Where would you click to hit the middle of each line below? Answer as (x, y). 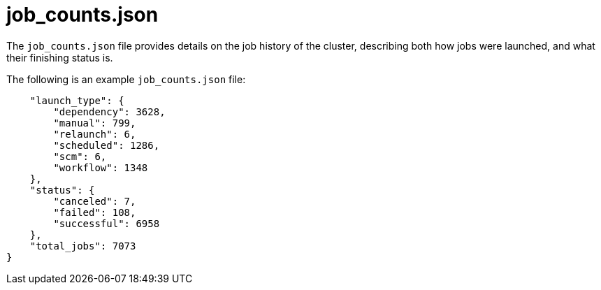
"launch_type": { (77, 100)
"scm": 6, (80, 156)
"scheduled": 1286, (107, 145)
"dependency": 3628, (109, 111)
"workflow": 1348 (101, 167)
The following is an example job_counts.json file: (126, 79)
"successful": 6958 (107, 223)
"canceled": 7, (95, 201)
